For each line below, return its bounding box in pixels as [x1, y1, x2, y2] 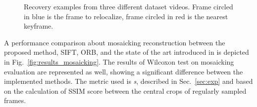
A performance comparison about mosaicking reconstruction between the [4, 37, 225, 47]
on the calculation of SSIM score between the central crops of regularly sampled [4, 85, 247, 96]
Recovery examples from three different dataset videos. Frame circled [24, 1, 233, 11]
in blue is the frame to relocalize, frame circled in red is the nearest [24, 11, 228, 21]
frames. [4, 95, 26, 106]
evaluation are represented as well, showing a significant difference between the [4, 66, 243, 76]
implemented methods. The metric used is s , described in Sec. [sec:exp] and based [4, 76, 253, 86]
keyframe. [24, 21, 53, 31]
